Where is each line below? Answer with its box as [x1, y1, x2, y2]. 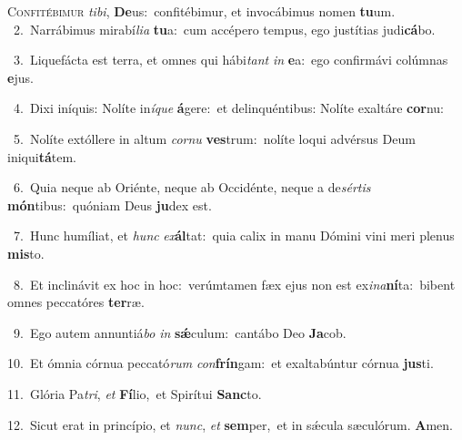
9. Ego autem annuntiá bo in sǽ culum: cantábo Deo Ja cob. [13, 322, 346, 342]
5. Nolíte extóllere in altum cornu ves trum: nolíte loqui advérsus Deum [13, 128, 416, 148]
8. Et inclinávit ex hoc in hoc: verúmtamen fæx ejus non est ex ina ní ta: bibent [13, 274, 456, 293]
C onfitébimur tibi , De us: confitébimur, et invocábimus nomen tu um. [7, 2, 396, 20]
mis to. [7, 243, 45, 262]
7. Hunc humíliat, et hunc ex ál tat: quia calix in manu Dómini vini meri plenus [13, 226, 455, 245]
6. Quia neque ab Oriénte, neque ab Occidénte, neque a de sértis [13, 178, 371, 197]
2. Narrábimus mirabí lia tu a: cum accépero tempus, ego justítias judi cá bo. [13, 19, 436, 38]
